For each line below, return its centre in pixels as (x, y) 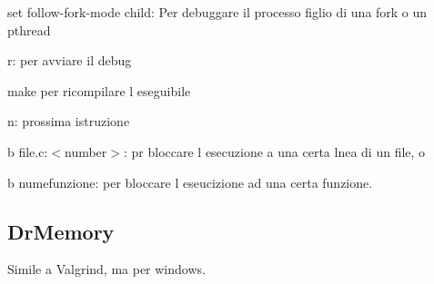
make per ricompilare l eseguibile (99, 90)
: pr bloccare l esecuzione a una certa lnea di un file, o (274, 151)
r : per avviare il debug (70, 60)
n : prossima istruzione (69, 121)
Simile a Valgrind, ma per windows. (106, 269)
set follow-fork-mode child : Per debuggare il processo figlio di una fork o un (217, 12)
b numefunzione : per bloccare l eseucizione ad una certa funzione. (190, 182)
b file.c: (28, 151)
